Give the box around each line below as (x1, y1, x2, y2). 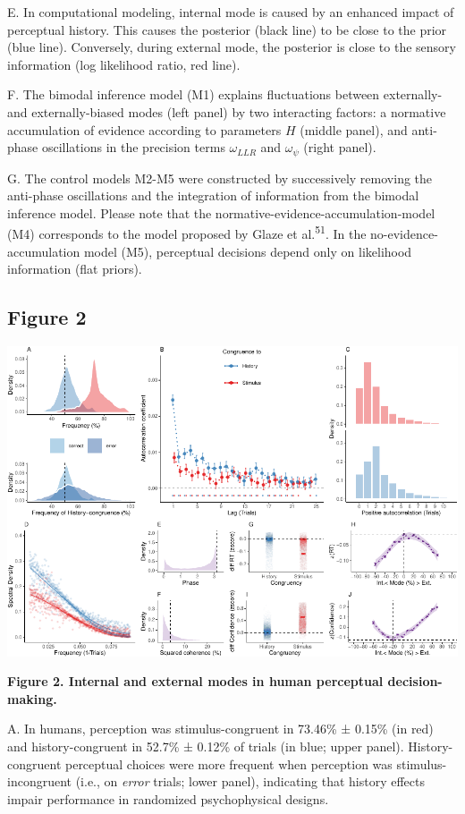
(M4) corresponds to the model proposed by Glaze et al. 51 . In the (7, 222, 367, 243)
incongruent (7, 772, 72, 791)
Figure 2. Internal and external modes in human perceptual (7, 672, 384, 691)
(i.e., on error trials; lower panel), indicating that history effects (75, 772, 425, 791)
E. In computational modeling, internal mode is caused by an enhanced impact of (7, 3, 454, 21)
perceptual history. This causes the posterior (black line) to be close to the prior (7, 20, 447, 38)
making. (7, 689, 57, 708)
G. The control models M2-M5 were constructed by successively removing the (7, 168, 433, 187)
